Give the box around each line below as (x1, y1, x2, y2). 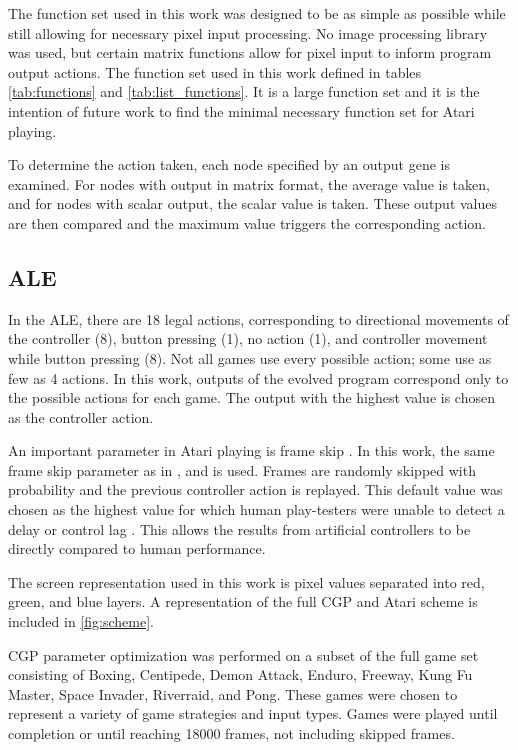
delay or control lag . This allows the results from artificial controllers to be (8, 518, 471, 539)
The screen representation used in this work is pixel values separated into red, (8, 571, 485, 592)
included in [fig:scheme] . (8, 611, 154, 632)
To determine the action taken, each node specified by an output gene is (8, 154, 450, 175)
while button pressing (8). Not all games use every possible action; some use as (8, 347, 492, 368)
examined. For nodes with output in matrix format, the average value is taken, (8, 173, 490, 194)
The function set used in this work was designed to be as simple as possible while (8, 3, 506, 23)
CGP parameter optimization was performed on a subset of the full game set (8, 644, 479, 665)
